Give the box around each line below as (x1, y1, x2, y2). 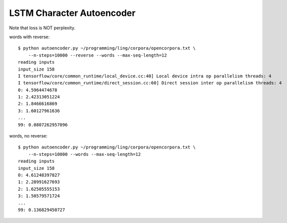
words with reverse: (9, 34, 50, 40)
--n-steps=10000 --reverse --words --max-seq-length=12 (28, 52, 167, 58)
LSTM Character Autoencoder (9, 7, 136, 18)
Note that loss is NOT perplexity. (9, 25, 75, 31)
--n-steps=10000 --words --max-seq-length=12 (28, 151, 141, 157)
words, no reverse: (9, 133, 48, 139)
